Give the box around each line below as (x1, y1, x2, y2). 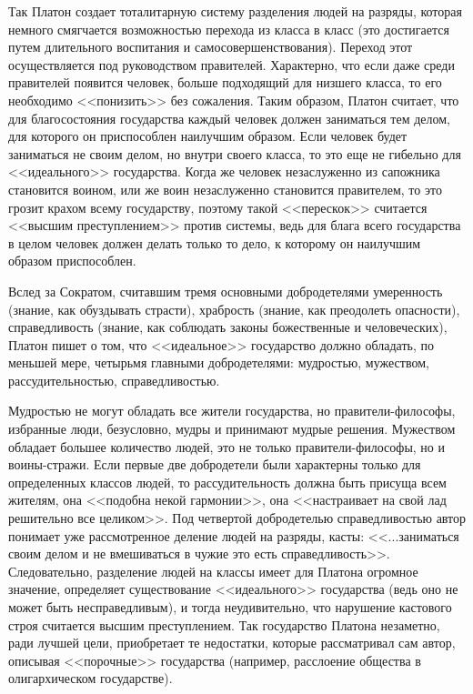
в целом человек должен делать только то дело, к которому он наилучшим (8, 233, 421, 252)
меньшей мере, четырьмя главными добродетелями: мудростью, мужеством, (8, 353, 429, 372)
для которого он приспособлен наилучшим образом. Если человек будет (8, 126, 408, 146)
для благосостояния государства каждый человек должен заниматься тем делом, (8, 108, 450, 127)
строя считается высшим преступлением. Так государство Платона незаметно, (8, 615, 440, 634)
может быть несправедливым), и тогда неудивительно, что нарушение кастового (8, 598, 452, 616)
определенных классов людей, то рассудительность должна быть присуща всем (8, 472, 447, 491)
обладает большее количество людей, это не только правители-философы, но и (8, 437, 446, 456)
